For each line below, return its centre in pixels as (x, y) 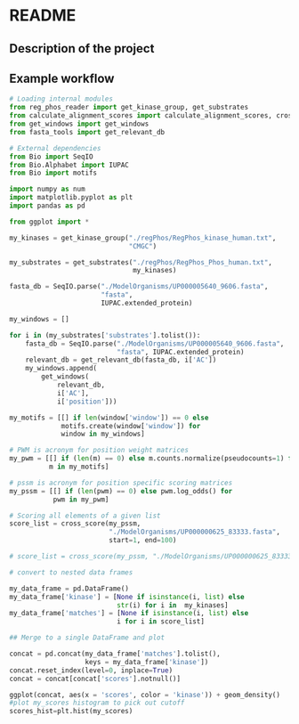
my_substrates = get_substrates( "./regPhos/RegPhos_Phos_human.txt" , (141, 262)
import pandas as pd (48, 206)
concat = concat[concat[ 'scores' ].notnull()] (95, 679)
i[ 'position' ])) (87, 402)
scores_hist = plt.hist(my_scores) (71, 712)
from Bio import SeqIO (51, 157)
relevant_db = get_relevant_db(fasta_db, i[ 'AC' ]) (121, 360)
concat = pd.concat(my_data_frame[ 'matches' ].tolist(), (115, 654)
